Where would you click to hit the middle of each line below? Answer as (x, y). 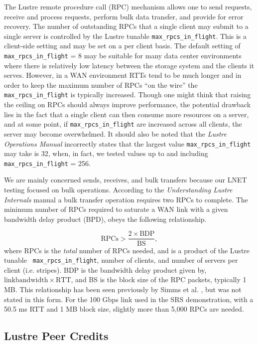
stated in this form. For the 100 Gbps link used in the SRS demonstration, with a (129, 299)
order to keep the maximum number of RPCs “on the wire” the (101, 85)
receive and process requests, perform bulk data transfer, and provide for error (124, 16)
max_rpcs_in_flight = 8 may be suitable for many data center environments (123, 56)
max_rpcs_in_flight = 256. (47, 163)
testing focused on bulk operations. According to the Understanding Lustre (118, 190)
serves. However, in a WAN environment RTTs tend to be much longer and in (123, 75)
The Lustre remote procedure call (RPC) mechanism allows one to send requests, (128, 6)
